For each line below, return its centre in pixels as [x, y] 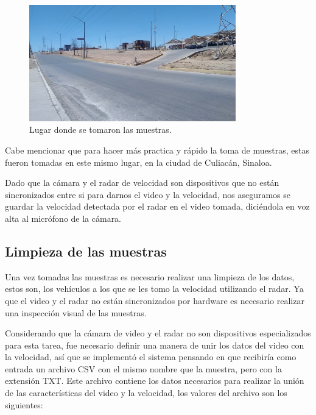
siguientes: [24, 404]
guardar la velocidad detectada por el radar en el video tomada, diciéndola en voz [157, 206]
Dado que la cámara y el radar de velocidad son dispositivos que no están [142, 183]
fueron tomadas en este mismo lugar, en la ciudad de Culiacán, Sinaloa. [139, 162]
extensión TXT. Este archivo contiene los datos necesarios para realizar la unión [155, 381]
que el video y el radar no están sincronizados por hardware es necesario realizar [155, 300]
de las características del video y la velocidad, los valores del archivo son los [146, 393]
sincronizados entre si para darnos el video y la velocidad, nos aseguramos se [148, 194]
